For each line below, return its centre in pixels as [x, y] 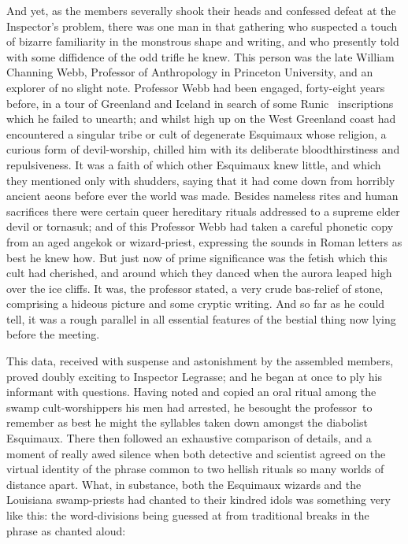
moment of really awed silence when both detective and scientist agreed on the [196, 453]
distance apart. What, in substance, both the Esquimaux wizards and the [184, 484]
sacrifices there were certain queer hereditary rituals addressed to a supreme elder [203, 211]
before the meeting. [53, 334]
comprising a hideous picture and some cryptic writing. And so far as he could [196, 303]
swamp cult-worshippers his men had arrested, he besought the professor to [189, 407]
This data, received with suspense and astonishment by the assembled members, [200, 361]
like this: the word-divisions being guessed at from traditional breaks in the [188, 515]
